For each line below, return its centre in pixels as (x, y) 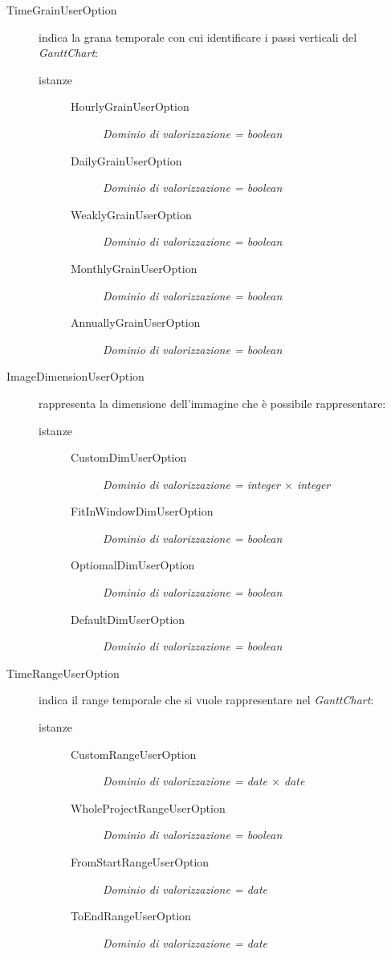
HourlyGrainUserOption (130, 106)
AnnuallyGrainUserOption (136, 322)
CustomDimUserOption (129, 457)
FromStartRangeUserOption (140, 862)
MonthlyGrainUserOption (134, 268)
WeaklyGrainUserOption (131, 214)
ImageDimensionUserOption (75, 376)
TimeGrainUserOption (62, 10)
